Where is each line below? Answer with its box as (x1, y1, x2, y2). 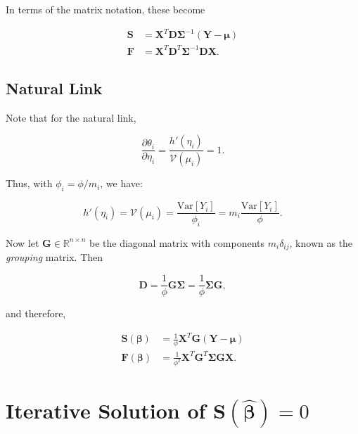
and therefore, (6, 306, 66, 321)
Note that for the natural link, (6, 110, 136, 125)
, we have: (100, 176, 143, 191)
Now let (6, 235, 39, 250)
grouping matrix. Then (6, 250, 103, 264)
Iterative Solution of (6, 395, 206, 424)
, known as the (289, 235, 353, 250)
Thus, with (6, 176, 53, 191)
